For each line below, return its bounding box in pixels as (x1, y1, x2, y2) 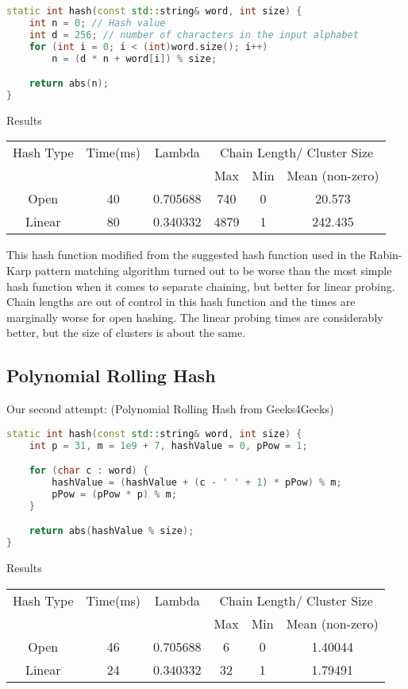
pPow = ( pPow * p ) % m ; (52, 488, 177, 500)
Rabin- (369, 246, 402, 263)
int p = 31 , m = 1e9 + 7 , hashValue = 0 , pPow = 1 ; (29, 439, 308, 451)
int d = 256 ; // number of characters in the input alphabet (29, 29, 359, 41)
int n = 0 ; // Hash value (29, 17, 166, 29)
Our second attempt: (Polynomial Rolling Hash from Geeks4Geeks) (6, 401, 334, 417)
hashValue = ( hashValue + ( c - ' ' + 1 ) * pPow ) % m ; (52, 477, 342, 489)
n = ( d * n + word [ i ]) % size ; (52, 52, 217, 64)
